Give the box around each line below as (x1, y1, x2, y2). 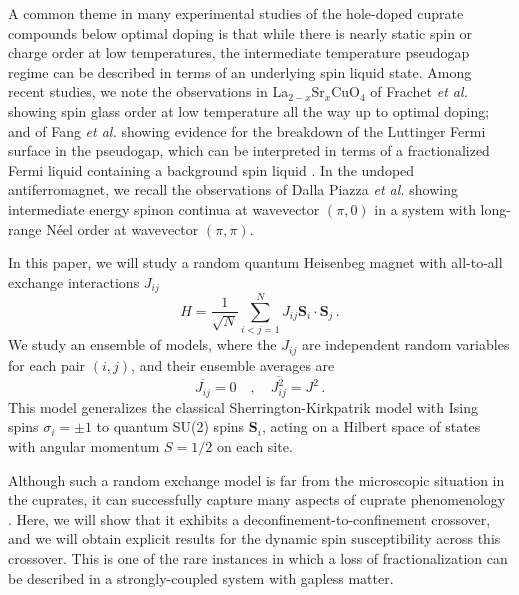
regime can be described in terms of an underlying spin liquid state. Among (8, 61, 472, 82)
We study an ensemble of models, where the (8, 334, 277, 355)
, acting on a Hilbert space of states (261, 416, 481, 437)
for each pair (8, 354, 86, 375)
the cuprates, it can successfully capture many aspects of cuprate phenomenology (8, 489, 506, 510)
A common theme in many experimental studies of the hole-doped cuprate (8, 3, 464, 23)
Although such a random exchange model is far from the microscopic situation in (8, 469, 505, 490)
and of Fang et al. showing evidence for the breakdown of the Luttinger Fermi (8, 120, 486, 141)
